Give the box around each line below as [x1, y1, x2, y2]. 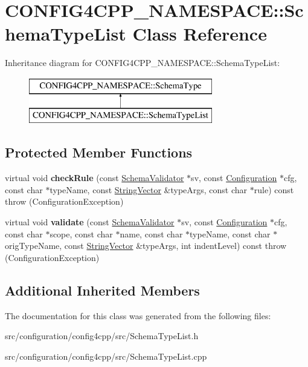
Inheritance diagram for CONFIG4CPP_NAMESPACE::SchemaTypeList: [5, 56, 280, 69]
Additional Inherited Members [5, 280, 200, 299]
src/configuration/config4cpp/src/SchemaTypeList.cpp [5, 349, 207, 362]
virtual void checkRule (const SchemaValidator [5, 171, 184, 184]
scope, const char [50, 227, 113, 240]
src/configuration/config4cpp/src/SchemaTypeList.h [5, 329, 199, 342]
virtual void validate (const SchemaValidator [5, 216, 175, 228]
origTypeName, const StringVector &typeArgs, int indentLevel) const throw [5, 239, 287, 252]
